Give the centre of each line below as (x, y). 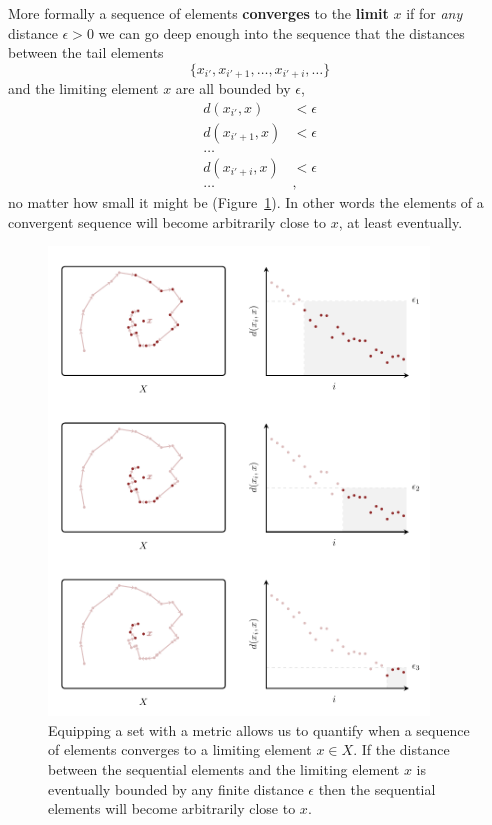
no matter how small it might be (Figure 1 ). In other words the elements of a (246, 201)
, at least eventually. (400, 221)
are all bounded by (233, 88)
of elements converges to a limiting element (180, 749)
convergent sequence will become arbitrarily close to (167, 221)
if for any (434, 13)
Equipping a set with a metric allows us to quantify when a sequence (259, 729)
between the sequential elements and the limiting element (224, 769)
